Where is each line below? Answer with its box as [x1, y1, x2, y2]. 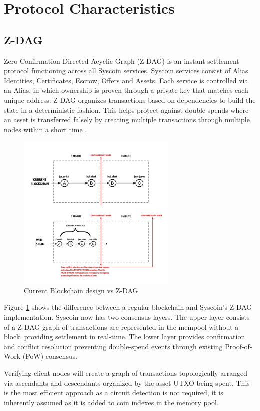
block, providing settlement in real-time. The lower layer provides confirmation [4, 331, 245, 342]
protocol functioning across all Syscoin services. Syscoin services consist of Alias [4, 65, 248, 76]
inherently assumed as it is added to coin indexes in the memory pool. [4, 397, 219, 407]
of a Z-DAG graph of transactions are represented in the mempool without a [4, 321, 239, 332]
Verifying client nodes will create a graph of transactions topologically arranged [4, 368, 248, 378]
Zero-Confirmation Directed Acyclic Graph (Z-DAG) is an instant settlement [4, 55, 239, 66]
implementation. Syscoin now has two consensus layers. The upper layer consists [4, 312, 250, 322]
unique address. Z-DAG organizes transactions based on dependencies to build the [4, 94, 256, 105]
